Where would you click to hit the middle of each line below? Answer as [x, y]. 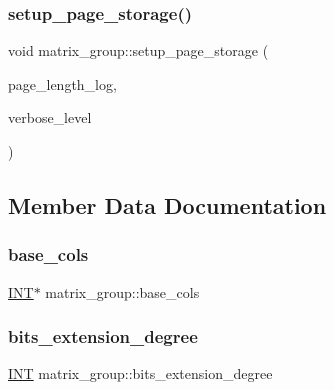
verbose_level [50, 117]
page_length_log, [62, 83]
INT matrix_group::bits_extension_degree [140, 373]
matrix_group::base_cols [122, 291]
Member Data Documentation [167, 204]
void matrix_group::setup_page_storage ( [138, 50]
